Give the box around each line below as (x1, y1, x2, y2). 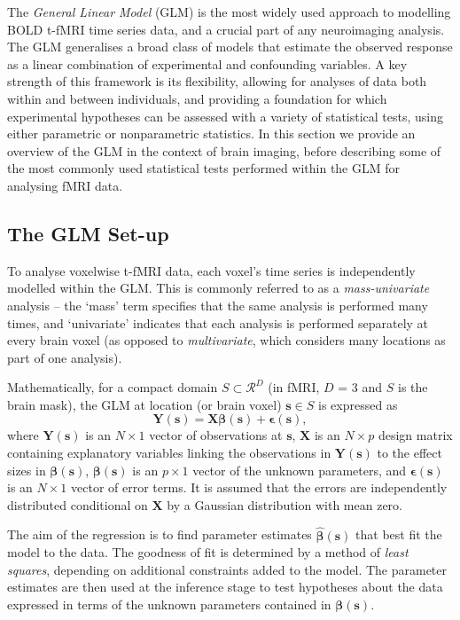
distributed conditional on (7, 495, 148, 514)
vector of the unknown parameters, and (192, 460, 407, 479)
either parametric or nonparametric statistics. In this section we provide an (7, 124, 416, 143)
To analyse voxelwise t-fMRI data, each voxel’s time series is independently (7, 261, 416, 279)
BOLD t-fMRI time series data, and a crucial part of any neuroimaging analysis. (7, 20, 445, 38)
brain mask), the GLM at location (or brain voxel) (7, 395, 282, 413)
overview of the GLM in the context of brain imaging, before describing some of (7, 141, 441, 160)
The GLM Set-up (7, 219, 169, 247)
